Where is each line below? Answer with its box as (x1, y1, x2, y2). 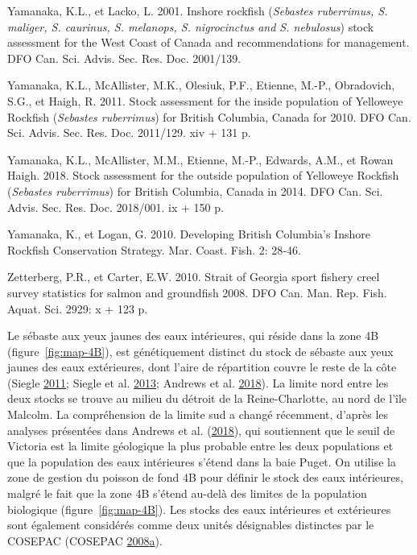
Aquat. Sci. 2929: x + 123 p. (7, 300, 148, 317)
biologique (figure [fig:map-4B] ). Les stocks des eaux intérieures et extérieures (7, 500, 391, 517)
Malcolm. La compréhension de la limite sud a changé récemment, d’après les (7, 406, 389, 423)
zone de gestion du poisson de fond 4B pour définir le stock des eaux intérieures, (7, 469, 403, 486)
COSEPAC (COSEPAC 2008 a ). (7, 532, 163, 549)
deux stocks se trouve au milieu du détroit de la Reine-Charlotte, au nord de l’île (7, 390, 407, 407)
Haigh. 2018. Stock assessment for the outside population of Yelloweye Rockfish (7, 167, 399, 184)
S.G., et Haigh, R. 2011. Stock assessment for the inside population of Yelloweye (7, 92, 403, 109)
